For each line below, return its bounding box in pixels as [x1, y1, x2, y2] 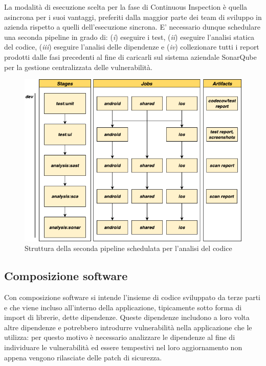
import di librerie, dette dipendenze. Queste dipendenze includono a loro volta [4, 312, 250, 323]
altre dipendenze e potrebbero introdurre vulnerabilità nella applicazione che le [4, 322, 252, 332]
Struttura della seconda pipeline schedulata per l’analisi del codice [25, 243, 232, 254]
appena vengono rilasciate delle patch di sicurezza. [4, 352, 162, 362]
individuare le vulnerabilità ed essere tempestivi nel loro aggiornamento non [4, 342, 242, 352]
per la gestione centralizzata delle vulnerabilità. [4, 61, 152, 72]
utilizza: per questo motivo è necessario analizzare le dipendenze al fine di [4, 332, 235, 342]
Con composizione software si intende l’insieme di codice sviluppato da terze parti [4, 292, 260, 303]
